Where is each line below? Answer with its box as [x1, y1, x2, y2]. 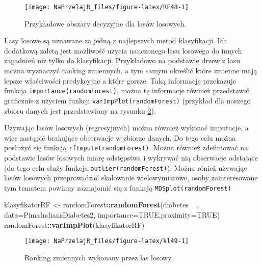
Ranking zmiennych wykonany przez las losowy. [24, 252, 173, 262]
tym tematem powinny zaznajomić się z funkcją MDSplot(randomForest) [4, 182, 231, 193]
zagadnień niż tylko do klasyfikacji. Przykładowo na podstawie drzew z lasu [4, 55, 240, 66]
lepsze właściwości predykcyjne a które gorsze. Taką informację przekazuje [4, 75, 237, 86]
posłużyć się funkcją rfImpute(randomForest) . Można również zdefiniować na [4, 142, 248, 153]
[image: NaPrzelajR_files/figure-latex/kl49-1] [24, 237, 189, 245]
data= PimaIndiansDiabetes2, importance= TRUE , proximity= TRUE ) [4, 209, 220, 220]
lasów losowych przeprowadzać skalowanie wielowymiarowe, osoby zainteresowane [4, 172, 258, 183]
